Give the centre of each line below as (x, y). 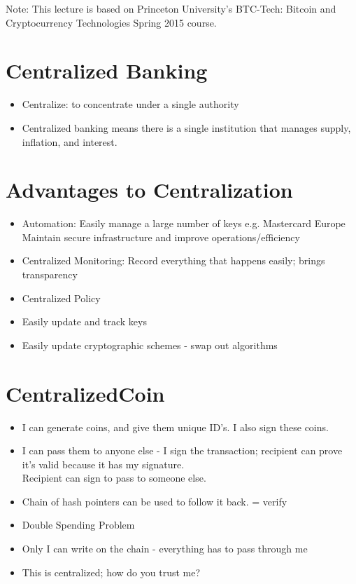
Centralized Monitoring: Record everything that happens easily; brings (173, 260)
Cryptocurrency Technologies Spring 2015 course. (111, 22)
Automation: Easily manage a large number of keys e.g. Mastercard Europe (184, 223)
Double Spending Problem (78, 525)
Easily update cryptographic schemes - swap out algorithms (150, 345)
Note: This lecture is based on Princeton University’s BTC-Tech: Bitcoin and (171, 8)
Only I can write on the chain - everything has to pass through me (165, 549)
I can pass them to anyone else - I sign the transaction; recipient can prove (182, 450)
